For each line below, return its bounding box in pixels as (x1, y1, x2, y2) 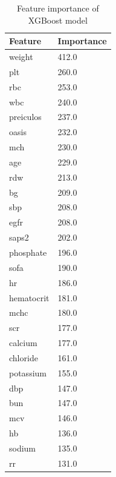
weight (9, 50, 33, 63)
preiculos (9, 110, 42, 123)
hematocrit (9, 291, 50, 304)
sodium (9, 441, 36, 454)
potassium (9, 366, 47, 379)
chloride (9, 351, 38, 364)
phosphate (9, 246, 47, 258)
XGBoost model (28, 13, 88, 26)
